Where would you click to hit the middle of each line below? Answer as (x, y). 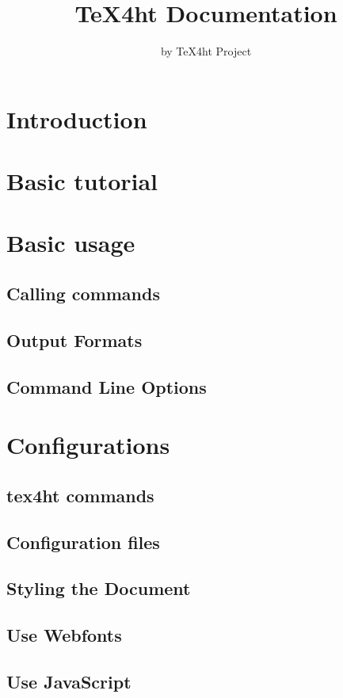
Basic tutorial (82, 181)
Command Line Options (107, 386)
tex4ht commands (80, 495)
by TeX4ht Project (206, 51)
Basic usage (71, 243)
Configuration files (83, 542)
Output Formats (74, 339)
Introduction (77, 118)
